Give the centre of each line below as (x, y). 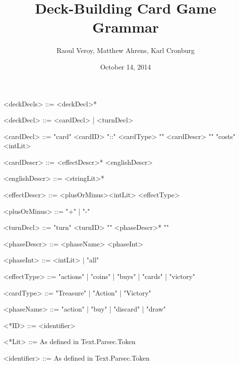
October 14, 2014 (126, 66)
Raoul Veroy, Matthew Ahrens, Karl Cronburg (126, 50)
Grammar (126, 27)
